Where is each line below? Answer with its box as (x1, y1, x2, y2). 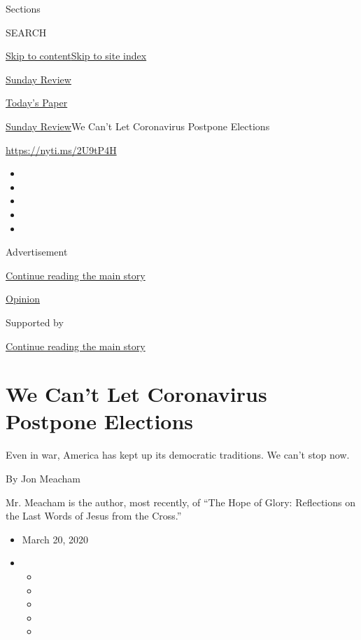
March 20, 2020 (22, 531, 88, 546)
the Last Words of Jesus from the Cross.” (6, 508, 182, 523)
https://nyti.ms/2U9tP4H (6, 142, 117, 157)
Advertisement (6, 244, 68, 259)
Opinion (6, 291, 41, 306)
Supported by (6, 314, 64, 329)
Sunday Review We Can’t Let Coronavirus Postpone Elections (6, 118, 270, 133)
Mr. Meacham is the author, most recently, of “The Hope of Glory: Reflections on (6, 494, 355, 509)
